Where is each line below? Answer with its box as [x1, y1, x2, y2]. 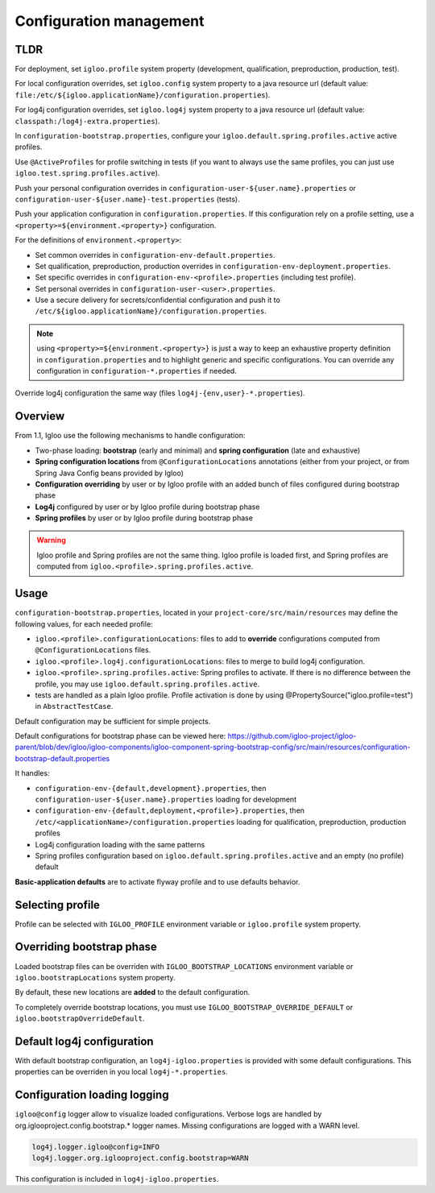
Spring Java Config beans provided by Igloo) [35, 468, 184, 478]
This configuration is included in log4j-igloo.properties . [14, 1174, 219, 1184]
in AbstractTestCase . [35, 702, 114, 711]
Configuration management [14, 12, 205, 30]
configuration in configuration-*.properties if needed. [36, 367, 237, 376]
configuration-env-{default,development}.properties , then [35, 783, 267, 793]
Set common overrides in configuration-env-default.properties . [35, 250, 275, 259]
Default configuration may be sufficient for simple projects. [14, 716, 211, 726]
